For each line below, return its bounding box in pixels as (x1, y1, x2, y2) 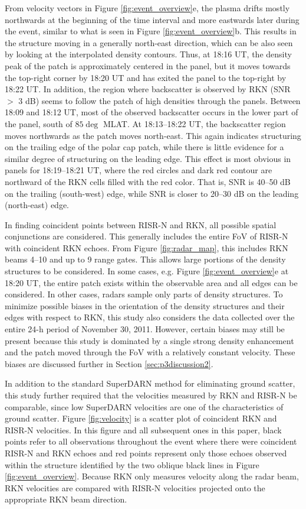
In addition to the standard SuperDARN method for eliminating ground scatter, (5, 377, 295, 390)
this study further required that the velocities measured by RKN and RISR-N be (5, 389, 297, 401)
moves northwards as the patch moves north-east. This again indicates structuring (5, 129, 301, 141)
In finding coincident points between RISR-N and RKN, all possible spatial (5, 218, 277, 231)
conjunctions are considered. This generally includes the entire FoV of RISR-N (5, 230, 288, 242)
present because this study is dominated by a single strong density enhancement (5, 334, 294, 346)
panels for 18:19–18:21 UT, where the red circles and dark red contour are (5, 164, 272, 176)
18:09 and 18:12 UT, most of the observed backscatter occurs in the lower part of (5, 106, 298, 118)
